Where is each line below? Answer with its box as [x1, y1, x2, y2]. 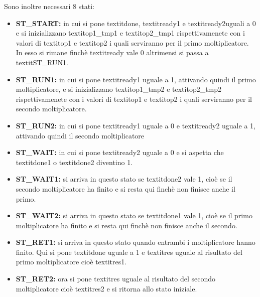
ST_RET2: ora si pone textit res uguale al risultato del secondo [16, 273, 216, 284]
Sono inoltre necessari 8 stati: [4, 1, 94, 11]
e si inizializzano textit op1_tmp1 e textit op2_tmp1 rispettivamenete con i [16, 28, 245, 38]
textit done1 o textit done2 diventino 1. [16, 157, 133, 167]
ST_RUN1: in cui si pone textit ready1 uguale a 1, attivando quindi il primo [16, 74, 256, 84]
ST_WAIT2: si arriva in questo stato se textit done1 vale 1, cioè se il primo [16, 210, 252, 221]
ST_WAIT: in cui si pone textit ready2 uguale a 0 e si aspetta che [16, 147, 224, 158]
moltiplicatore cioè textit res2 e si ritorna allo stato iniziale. [16, 283, 197, 293]
